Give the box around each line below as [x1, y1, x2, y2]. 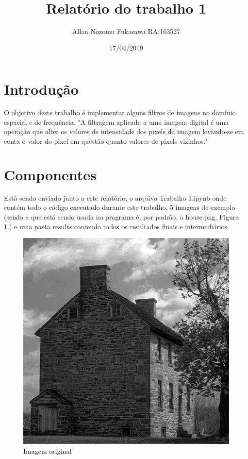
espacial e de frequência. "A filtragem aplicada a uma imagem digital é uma [4, 117, 229, 127]
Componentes [4, 164, 97, 184]
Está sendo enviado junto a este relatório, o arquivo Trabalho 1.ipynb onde [4, 192, 227, 203]
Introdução [4, 79, 79, 99]
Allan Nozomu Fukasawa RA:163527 [72, 26, 181, 36]
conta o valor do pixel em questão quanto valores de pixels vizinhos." [4, 136, 208, 146]
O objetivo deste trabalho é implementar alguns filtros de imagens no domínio [4, 107, 236, 118]
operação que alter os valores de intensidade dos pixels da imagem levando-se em [4, 126, 244, 136]
